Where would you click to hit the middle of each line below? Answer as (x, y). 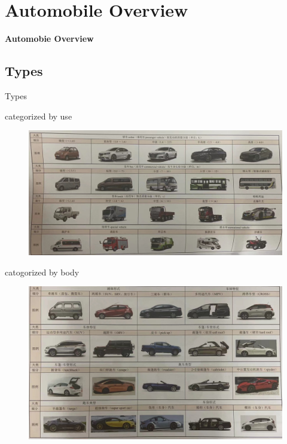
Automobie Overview (49, 39)
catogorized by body (42, 272)
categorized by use (39, 116)
